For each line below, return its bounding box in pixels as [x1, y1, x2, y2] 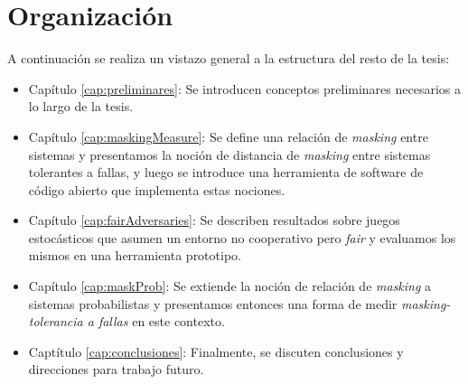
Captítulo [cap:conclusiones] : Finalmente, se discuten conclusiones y [28, 342, 404, 361]
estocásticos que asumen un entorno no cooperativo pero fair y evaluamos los [28, 228, 456, 247]
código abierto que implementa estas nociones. [28, 180, 285, 199]
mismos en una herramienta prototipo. [28, 246, 241, 265]
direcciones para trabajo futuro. [28, 360, 204, 379]
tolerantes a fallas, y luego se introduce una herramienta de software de [28, 163, 424, 182]
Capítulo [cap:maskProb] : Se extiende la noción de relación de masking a [28, 276, 432, 295]
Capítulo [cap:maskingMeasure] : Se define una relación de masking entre [28, 126, 428, 145]
